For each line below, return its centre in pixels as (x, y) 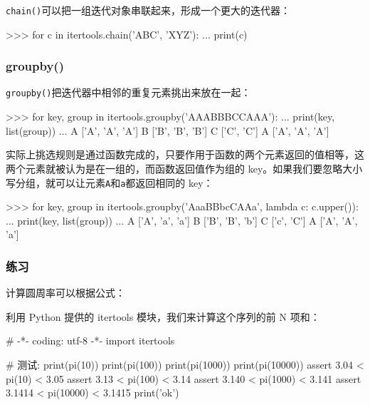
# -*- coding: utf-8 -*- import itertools (90, 340)
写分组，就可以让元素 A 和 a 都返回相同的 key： (110, 182)
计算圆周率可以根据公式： (65, 293)
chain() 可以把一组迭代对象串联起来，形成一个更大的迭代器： (148, 10)
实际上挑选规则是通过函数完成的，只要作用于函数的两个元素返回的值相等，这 (185, 154)
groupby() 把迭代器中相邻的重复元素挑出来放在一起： (128, 92)
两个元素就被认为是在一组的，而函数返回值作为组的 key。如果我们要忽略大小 (184, 168)
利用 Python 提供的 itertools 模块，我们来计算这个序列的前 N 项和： (163, 316)
